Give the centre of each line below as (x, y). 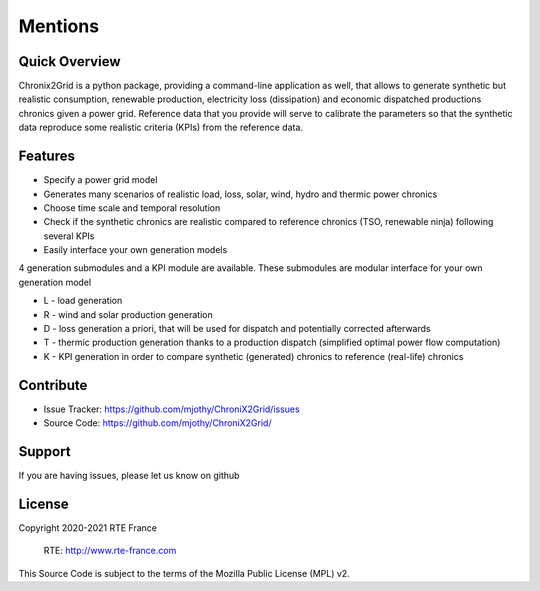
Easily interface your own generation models (135, 250)
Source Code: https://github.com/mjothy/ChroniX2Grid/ (157, 423)
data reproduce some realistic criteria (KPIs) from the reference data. (161, 127)
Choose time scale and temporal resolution (132, 207)
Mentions (59, 26)
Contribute (53, 385)
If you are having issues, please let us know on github (129, 476)
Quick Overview (69, 61)
